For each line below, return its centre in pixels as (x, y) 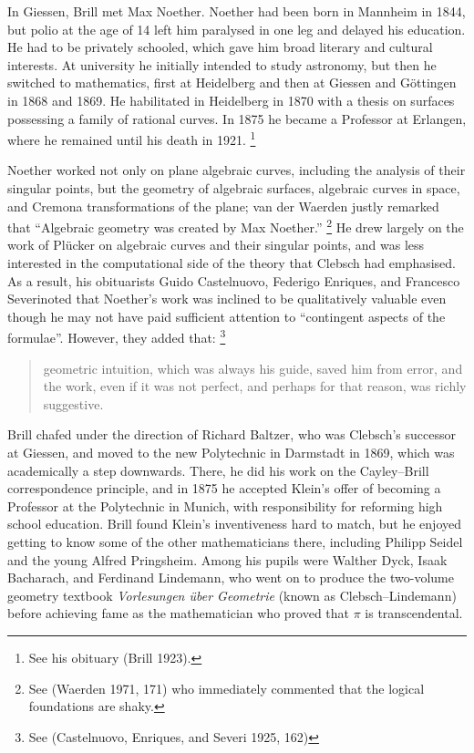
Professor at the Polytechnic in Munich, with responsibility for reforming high (225, 505)
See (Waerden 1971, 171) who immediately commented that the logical (227, 688)
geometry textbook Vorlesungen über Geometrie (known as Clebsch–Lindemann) (232, 595)
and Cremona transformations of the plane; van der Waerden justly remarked (223, 206)
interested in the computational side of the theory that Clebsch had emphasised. (232, 263)
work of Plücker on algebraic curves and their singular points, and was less (216, 245)
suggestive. (73, 403)
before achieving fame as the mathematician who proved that (179, 613)
